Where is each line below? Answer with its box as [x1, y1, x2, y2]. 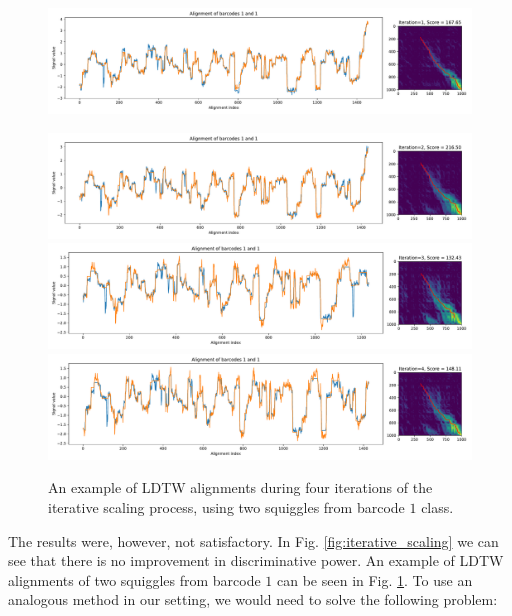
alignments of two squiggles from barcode [8, 569, 261, 590]
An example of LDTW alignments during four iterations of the [48, 477, 433, 498]
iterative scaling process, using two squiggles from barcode [48, 496, 405, 517]
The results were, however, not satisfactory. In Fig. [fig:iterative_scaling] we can [8, 530, 499, 551]
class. [421, 496, 454, 517]
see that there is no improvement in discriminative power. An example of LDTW [8, 550, 504, 571]
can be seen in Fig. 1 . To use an [277, 569, 473, 590]
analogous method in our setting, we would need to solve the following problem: [8, 589, 498, 610]
